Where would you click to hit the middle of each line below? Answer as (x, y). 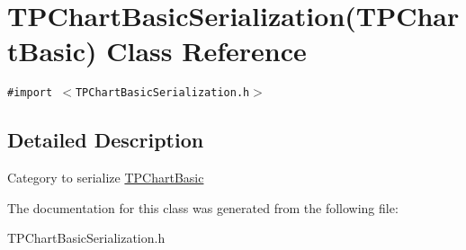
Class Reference (206, 51)
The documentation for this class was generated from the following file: (203, 207)
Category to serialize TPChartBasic (106, 178)
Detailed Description (106, 140)
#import (30, 93)
